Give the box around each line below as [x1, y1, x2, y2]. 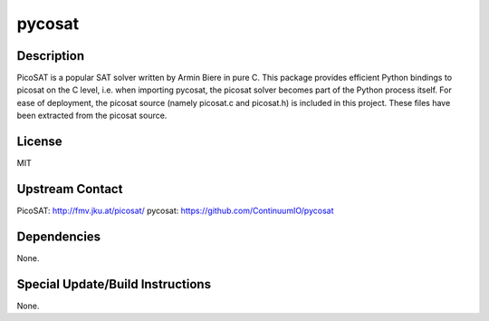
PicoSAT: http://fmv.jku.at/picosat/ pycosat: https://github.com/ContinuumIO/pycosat [16, 205, 334, 217]
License [16, 134, 62, 150]
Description [16, 48, 85, 63]
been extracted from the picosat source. [16, 110, 168, 122]
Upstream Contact [16, 181, 123, 197]
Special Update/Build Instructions [16, 277, 212, 292]
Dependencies [16, 229, 101, 244]
